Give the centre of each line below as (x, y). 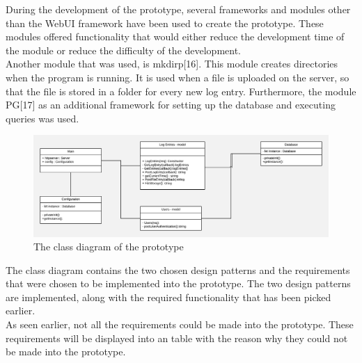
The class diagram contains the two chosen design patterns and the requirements (178, 269)
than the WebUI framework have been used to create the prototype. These (165, 23)
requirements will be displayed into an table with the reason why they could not (177, 338)
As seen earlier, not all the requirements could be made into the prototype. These (180, 324)
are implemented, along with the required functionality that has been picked (168, 297)
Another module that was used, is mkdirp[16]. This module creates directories (172, 64)
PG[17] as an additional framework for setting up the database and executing (171, 105)
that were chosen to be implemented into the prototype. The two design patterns (178, 283)
